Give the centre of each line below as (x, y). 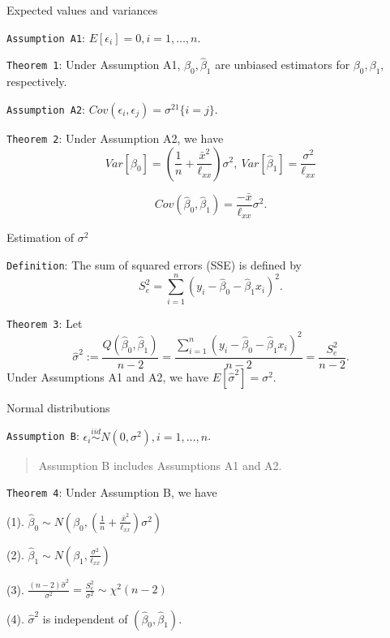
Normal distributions (58, 407)
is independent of (85, 618)
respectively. (37, 82)
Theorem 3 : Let (45, 323)
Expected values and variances (82, 10)
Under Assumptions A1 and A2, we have (108, 376)
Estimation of (41, 237)
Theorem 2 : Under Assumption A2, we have (115, 138)
